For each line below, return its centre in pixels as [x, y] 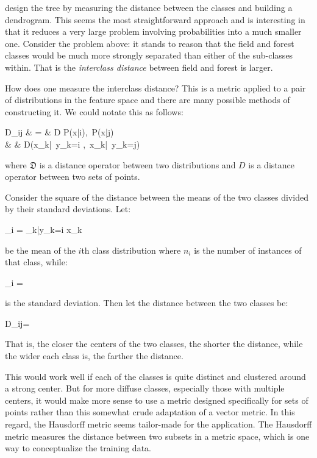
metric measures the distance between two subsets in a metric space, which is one [157, 436]
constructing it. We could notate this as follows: [94, 111]
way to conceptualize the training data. [78, 448]
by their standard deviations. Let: [68, 209]
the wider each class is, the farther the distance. [94, 356]
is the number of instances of [248, 250]
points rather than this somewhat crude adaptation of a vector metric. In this [150, 412]
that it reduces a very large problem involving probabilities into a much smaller [153, 31]
